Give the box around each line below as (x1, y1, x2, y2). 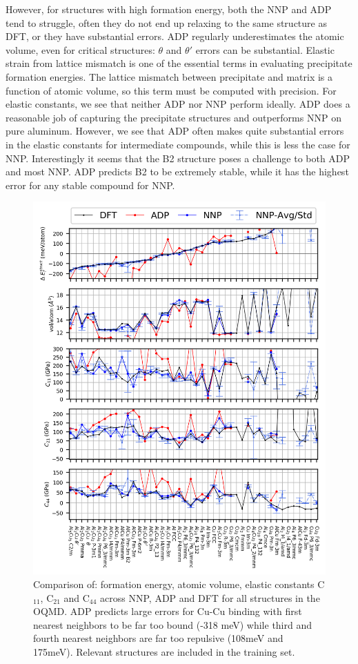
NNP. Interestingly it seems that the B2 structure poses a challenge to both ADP (6, 150, 350, 165)
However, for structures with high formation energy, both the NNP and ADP (6, 2, 332, 16)
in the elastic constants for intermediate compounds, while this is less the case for (6, 137, 350, 151)
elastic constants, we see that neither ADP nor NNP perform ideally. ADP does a (6, 97, 350, 111)
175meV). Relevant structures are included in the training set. (33, 644, 295, 658)
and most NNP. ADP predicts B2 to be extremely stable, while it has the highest (6, 164, 349, 179)
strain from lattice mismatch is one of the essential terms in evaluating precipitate (6, 56, 352, 70)
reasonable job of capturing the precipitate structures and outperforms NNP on (6, 110, 341, 124)
